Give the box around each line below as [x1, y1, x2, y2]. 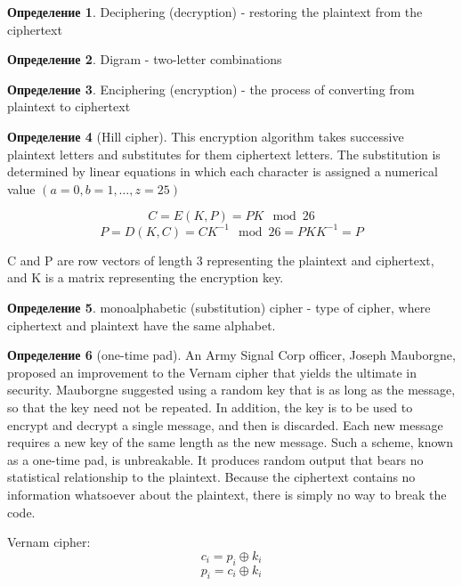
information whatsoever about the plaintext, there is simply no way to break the [7, 484, 447, 503]
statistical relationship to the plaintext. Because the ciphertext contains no [7, 468, 416, 486]
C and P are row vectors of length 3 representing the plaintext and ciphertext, [7, 250, 434, 269]
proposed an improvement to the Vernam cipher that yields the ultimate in [7, 362, 417, 381]
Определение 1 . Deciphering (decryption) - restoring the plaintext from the [7, 3, 423, 20]
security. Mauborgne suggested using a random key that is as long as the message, [7, 380, 456, 399]
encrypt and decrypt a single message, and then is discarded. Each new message [7, 415, 443, 434]
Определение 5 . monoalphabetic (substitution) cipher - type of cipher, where [7, 298, 431, 317]
